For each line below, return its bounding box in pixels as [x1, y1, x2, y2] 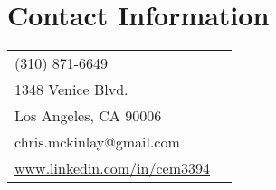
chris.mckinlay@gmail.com [14, 131, 180, 153]
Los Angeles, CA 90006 [14, 105, 162, 127]
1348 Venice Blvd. [14, 79, 128, 100]
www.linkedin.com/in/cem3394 [14, 157, 211, 179]
